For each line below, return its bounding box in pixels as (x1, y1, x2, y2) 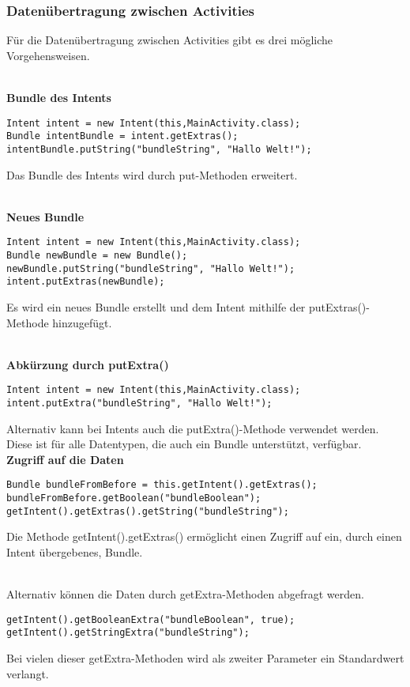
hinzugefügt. (52, 314, 112, 330)
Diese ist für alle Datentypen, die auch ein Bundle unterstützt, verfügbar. (6, 436, 362, 452)
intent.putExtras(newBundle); (6, 276, 165, 288)
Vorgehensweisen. (6, 47, 90, 63)
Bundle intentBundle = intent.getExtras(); (6, 130, 239, 142)
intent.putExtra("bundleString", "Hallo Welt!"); (6, 398, 273, 409)
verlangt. (6, 665, 49, 681)
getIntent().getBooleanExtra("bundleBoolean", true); (6, 613, 295, 625)
